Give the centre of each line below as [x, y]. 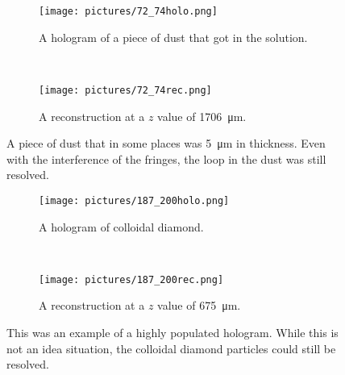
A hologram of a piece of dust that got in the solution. [173, 37]
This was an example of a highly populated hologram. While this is [172, 332]
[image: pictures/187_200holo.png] [134, 200]
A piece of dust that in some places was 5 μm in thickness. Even [166, 143]
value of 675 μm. [199, 305]
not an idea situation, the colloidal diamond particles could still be [171, 348]
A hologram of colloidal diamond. [121, 226]
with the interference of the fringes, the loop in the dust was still [166, 158]
